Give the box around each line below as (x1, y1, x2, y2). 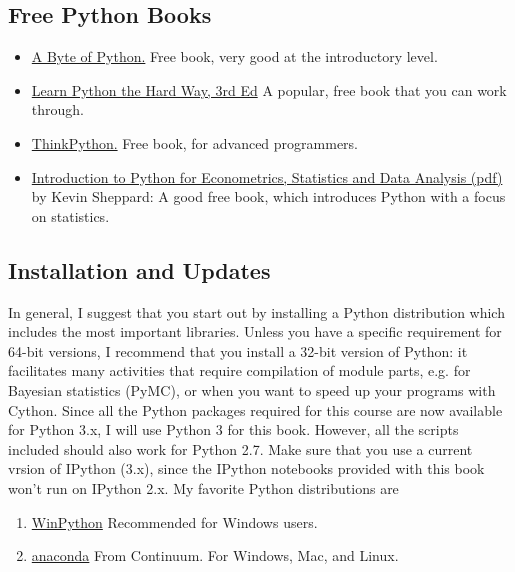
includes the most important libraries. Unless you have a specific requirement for (8, 321, 502, 342)
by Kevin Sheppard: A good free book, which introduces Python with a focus (31, 186, 506, 207)
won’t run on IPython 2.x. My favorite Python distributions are (8, 477, 399, 498)
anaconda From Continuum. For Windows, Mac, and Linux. (31, 545, 399, 566)
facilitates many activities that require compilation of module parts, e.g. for (8, 360, 471, 381)
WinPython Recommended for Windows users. (31, 511, 318, 532)
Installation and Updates (8, 254, 271, 285)
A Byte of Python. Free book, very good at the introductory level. (31, 46, 438, 67)
